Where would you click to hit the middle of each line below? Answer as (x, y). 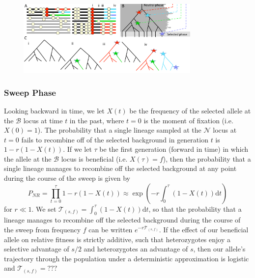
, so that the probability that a (195, 208)
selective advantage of (37, 249)
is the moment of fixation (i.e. (188, 120)
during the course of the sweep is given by (67, 178)
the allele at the (28, 158)
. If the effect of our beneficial (204, 230)
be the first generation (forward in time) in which (174, 149)
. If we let (77, 149)
